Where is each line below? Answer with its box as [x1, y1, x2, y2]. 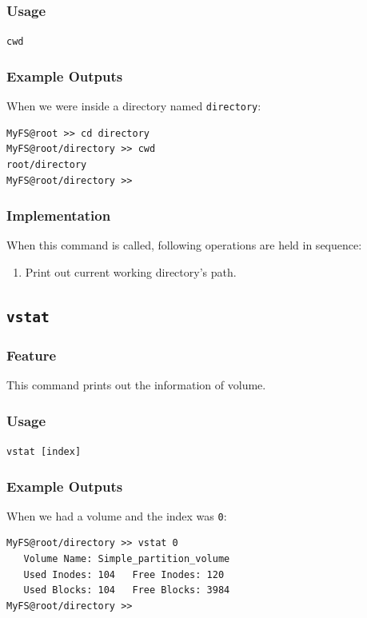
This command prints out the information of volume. [6, 377, 266, 393]
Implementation [6, 205, 111, 225]
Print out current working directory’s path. [25, 263, 237, 280]
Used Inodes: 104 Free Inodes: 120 [23, 568, 225, 580]
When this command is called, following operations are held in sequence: [6, 237, 362, 253]
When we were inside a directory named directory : [6, 98, 261, 114]
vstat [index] [6, 445, 82, 457]
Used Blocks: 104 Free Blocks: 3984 [23, 584, 230, 596]
